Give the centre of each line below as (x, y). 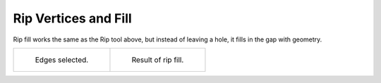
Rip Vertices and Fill (72, 18)
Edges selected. (62, 60)
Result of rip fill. (158, 60)
